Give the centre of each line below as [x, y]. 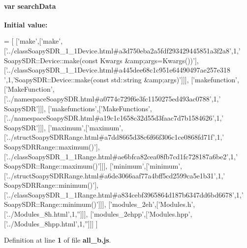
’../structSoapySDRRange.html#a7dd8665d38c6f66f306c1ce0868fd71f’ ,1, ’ [115, 137]
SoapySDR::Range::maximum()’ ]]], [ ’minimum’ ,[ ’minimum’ [92, 166]
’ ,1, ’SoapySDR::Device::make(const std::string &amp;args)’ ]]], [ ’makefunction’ [121, 79]
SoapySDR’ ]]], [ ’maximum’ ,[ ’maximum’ [63, 127]
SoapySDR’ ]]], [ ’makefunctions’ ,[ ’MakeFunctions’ [77, 108]
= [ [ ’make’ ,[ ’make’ [32, 41]
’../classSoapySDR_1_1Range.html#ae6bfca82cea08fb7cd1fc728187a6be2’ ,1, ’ [122, 156]
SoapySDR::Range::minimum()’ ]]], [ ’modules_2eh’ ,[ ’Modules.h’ [99, 204]
